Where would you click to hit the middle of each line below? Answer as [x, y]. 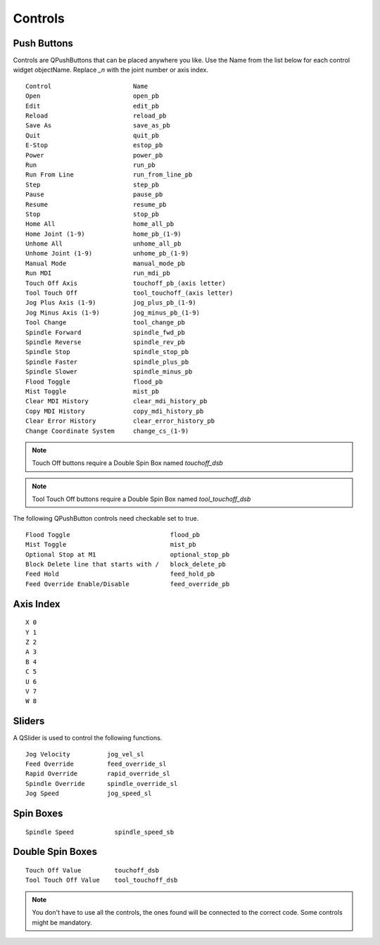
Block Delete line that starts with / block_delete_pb [126, 564]
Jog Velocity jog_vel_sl [85, 754]
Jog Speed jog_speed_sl [89, 794]
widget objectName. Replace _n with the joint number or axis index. [111, 70]
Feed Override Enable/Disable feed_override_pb [128, 584]
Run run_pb [91, 165]
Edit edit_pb [93, 106]
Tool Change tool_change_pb [106, 323]
